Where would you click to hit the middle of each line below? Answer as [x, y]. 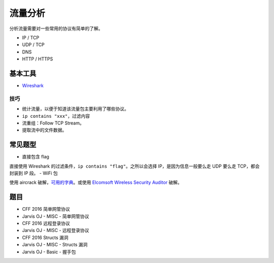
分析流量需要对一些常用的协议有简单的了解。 [56, 28]
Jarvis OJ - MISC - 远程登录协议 [56, 231]
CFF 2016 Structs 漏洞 [45, 237]
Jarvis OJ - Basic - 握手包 [49, 252]
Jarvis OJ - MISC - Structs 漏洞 [55, 245]
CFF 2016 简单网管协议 [46, 209]
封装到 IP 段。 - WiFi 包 [33, 173]
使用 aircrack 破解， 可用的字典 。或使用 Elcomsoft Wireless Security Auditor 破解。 [96, 182]
